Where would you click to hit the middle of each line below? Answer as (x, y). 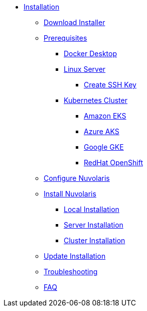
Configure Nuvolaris (77, 178)
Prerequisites (65, 38)
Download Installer (75, 22)
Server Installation (94, 225)
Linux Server (85, 69)
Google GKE (104, 147)
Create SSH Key (110, 85)
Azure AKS (102, 131)
